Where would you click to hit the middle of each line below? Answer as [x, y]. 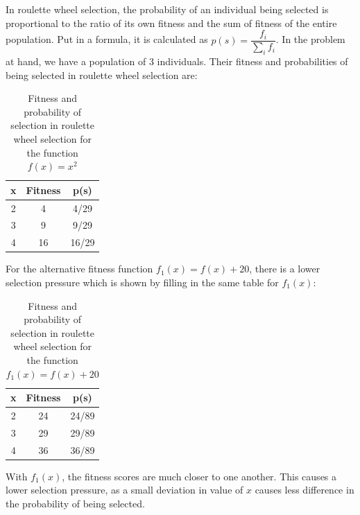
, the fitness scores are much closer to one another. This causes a [199, 476]
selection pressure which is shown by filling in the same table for [142, 282]
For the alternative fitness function [79, 269]
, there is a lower [285, 269]
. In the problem [310, 39]
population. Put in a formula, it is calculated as [107, 39]
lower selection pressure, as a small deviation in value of [125, 490]
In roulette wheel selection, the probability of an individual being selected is [167, 9]
